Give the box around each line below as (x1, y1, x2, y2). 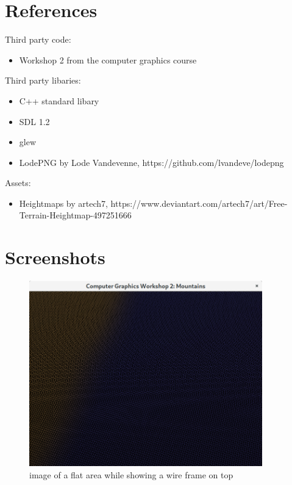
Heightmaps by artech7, (19, 196, 108, 209)
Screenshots (5, 245, 105, 270)
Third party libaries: (5, 74, 81, 87)
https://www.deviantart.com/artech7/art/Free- (110, 196, 288, 209)
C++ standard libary (19, 94, 99, 107)
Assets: (5, 176, 31, 189)
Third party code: (5, 33, 71, 46)
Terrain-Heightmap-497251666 (19, 209, 132, 221)
